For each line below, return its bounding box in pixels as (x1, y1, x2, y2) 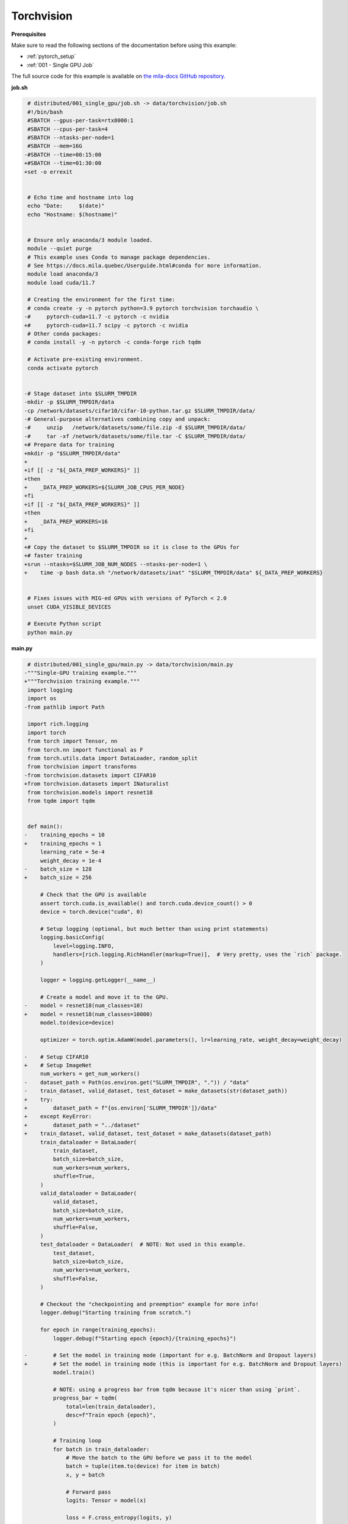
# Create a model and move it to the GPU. (40, 994, 169, 1000)
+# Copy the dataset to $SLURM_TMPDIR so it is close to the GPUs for (24, 543, 240, 550)
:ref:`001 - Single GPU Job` (26, 61, 94, 68)
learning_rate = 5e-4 (40, 849, 105, 856)
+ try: (24, 1096, 54, 1103)
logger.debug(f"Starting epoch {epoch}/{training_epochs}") (52, 1335, 236, 1342)
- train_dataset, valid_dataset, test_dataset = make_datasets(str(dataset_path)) (24, 1088, 288, 1094)
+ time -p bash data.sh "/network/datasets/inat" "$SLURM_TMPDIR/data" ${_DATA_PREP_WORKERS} (24, 569, 323, 576)
